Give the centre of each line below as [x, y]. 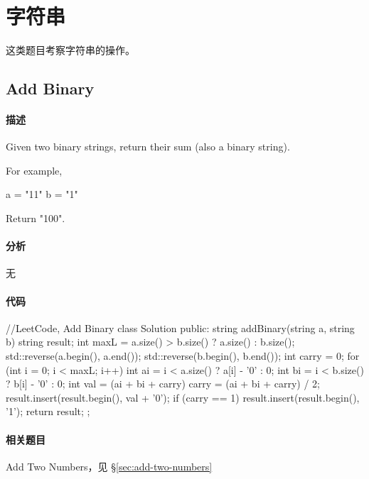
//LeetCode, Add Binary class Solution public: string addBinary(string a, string [180, 327]
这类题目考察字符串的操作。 [70, 50]
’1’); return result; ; [48, 411]
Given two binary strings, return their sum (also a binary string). [148, 147]
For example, [34, 170]
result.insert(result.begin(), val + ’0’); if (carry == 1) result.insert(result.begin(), [183, 397]
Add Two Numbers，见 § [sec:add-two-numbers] [109, 466]
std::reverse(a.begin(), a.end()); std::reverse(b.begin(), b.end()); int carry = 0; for [183, 356]
